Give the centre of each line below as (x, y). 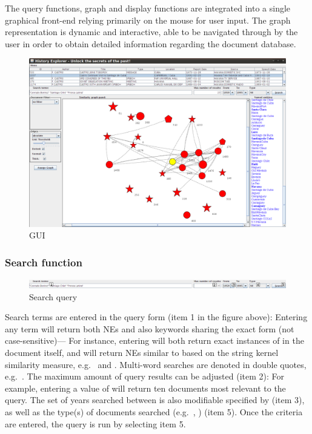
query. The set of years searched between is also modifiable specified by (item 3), (155, 400)
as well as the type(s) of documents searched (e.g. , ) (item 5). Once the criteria (154, 411)
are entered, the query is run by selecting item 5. (95, 423)
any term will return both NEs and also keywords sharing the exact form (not (150, 328)
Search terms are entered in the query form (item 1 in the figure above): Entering (156, 317)
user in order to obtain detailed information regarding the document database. (151, 43)
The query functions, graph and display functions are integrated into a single (148, 8)
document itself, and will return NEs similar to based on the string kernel (142, 352)
